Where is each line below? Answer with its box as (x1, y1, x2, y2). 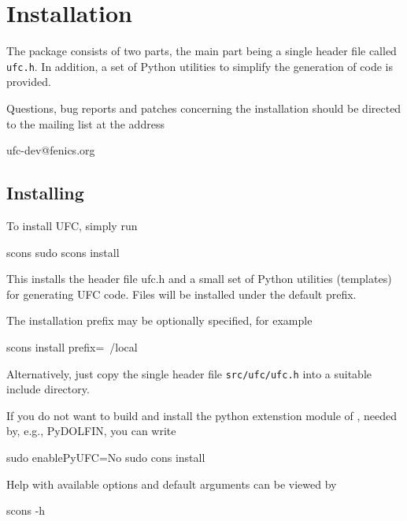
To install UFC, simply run (6, 217, 138, 233)
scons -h (6, 502, 46, 519)
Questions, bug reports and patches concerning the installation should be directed (6, 99, 401, 116)
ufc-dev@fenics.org (6, 142, 95, 158)
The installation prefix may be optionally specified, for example (6, 312, 313, 329)
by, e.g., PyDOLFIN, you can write (6, 422, 176, 439)
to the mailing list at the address (6, 115, 165, 132)
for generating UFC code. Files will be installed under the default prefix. (6, 285, 357, 302)
